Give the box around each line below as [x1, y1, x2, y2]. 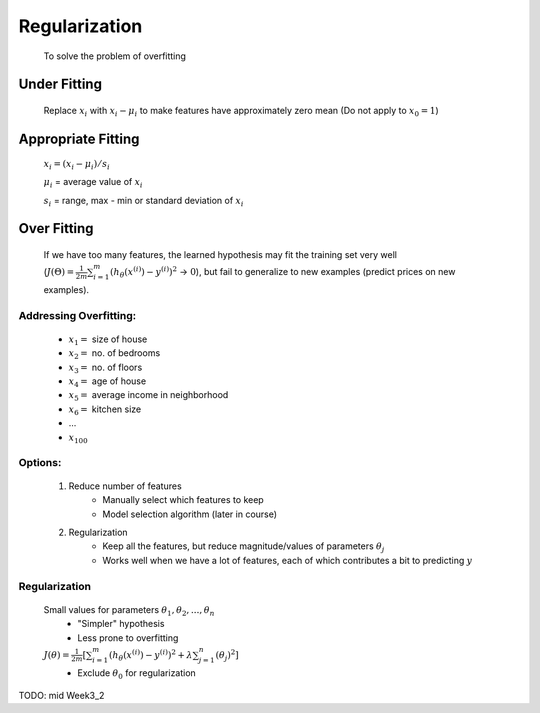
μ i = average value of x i [43, 176, 144, 190]
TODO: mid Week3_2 [18, 689, 105, 701]
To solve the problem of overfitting [43, 50, 187, 62]
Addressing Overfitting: [18, 308, 137, 322]
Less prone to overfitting [77, 631, 179, 644]
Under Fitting [18, 76, 102, 93]
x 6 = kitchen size [68, 403, 142, 417]
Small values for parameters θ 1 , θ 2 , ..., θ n [43, 603, 215, 618]
